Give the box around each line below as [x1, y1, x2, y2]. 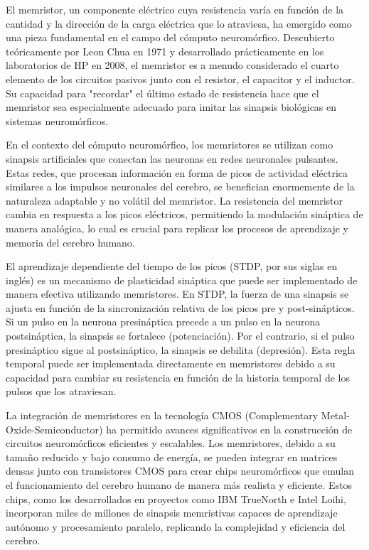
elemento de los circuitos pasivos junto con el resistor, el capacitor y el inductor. [6, 71, 355, 86]
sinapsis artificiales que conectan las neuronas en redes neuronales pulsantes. [6, 151, 338, 166]
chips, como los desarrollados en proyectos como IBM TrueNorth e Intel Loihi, [6, 491, 346, 506]
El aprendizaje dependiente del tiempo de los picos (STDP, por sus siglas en [6, 259, 338, 274]
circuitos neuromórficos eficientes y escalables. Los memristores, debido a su [6, 436, 336, 451]
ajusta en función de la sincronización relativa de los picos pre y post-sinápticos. [6, 300, 355, 315]
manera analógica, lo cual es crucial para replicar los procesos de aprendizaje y [6, 220, 349, 235]
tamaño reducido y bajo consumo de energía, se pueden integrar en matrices [6, 449, 338, 464]
